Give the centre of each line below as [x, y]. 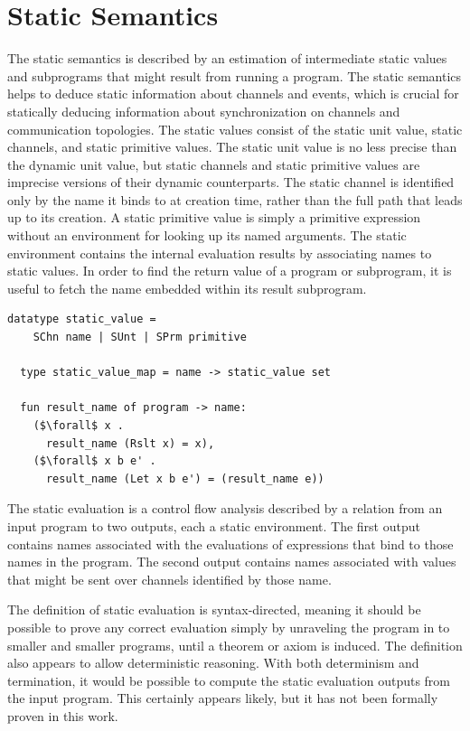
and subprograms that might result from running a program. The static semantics [235, 75]
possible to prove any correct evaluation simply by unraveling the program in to [229, 627]
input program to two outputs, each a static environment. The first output [214, 525]
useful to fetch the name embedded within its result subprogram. [187, 288]
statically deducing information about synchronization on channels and [204, 111]
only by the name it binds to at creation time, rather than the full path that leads [235, 199]
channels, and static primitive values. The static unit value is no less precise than [232, 147]
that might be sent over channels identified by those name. [169, 579]
